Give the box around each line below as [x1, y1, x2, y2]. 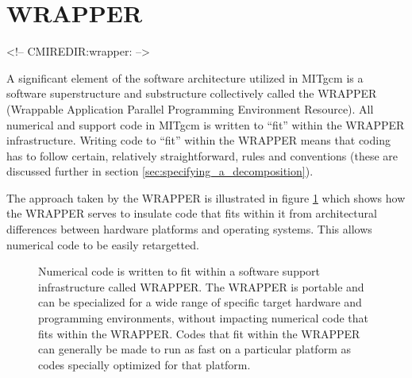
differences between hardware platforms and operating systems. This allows [6, 221, 372, 237]
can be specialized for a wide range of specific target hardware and [38, 294, 362, 310]
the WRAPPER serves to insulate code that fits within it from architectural [6, 205, 377, 222]
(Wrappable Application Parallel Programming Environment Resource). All [6, 100, 374, 117]
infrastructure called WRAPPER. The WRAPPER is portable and [38, 278, 364, 295]
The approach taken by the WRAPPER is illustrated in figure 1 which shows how [6, 189, 406, 206]
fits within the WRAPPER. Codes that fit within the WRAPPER [38, 325, 360, 341]
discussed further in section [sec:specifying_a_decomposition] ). [6, 163, 314, 179]
